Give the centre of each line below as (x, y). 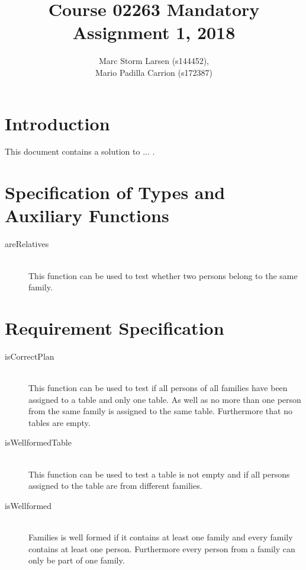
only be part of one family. (77, 560)
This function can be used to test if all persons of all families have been (158, 388)
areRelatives (27, 244)
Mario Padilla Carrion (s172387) (154, 72)
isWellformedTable (38, 442)
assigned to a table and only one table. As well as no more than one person (165, 399)
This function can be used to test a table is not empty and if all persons (159, 474)
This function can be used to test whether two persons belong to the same (163, 275)
